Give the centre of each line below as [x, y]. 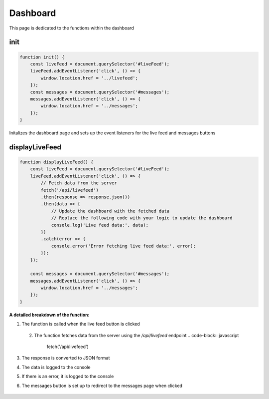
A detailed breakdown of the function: [49, 315]
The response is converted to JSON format [66, 358]
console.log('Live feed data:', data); [100, 225]
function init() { [42, 57]
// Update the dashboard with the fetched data [110, 211]
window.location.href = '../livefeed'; [89, 78]
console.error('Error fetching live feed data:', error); [124, 246]
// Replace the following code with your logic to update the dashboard [142, 218]
